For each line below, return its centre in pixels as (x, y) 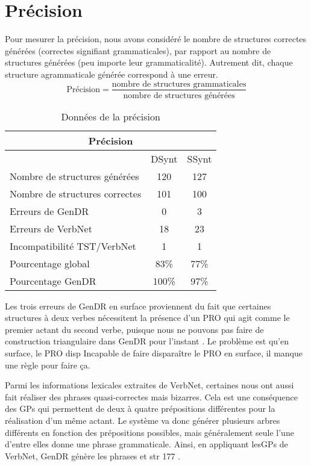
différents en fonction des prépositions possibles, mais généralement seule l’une (149, 432)
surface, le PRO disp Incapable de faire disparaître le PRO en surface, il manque (154, 353)
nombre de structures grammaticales (179, 84)
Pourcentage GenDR (53, 281)
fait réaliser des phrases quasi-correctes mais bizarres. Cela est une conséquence (151, 396)
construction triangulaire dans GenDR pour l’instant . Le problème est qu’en (147, 341)
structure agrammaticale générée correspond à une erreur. (112, 74)
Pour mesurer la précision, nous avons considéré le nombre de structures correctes (156, 39)
